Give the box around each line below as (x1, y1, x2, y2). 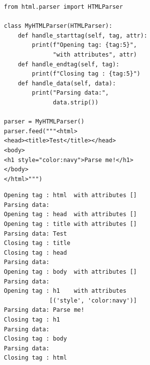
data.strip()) (53, 99, 99, 106)
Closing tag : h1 (4, 316, 60, 323)
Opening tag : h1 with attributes (4, 287, 127, 295)
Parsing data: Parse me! (4, 306, 85, 314)
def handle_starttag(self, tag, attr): (18, 32, 148, 39)
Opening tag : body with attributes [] (4, 268, 137, 276)
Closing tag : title (4, 240, 71, 247)
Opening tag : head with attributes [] (4, 211, 137, 218)
